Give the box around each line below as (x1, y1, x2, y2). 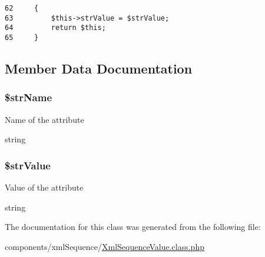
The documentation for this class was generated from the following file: (5, 221, 261, 233)
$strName (5, 90, 52, 105)
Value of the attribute (5, 181, 84, 193)
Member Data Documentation (5, 59, 193, 78)
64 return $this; (5, 24, 106, 32)
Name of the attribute (5, 113, 84, 125)
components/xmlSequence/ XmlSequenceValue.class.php (5, 240, 204, 252)
